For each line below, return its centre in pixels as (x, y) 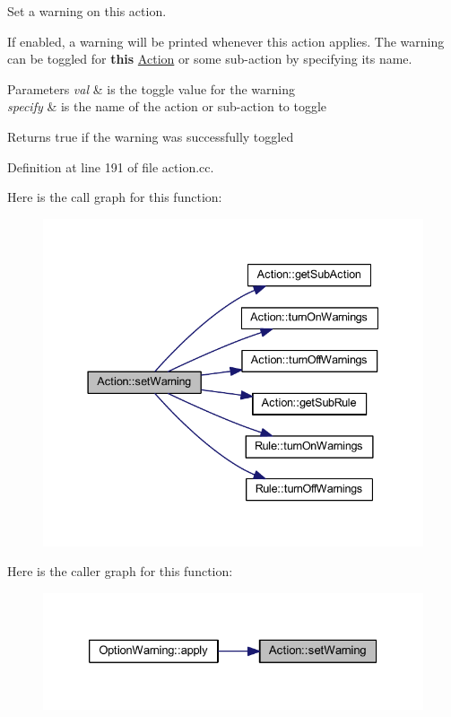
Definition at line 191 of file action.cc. (111, 166)
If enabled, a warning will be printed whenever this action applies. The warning (226, 41)
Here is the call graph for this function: (115, 197)
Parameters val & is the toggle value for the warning (152, 88)
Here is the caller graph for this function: (120, 571)
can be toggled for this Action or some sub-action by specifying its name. (210, 59)
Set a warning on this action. (87, 11)
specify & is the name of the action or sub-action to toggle (167, 106)
